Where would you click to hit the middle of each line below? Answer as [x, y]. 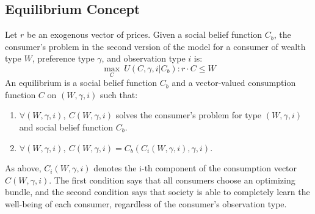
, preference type [63, 58]
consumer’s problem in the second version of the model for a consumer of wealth [155, 46]
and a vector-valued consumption [234, 83]
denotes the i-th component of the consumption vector [195, 168]
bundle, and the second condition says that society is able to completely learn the [157, 192]
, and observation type [143, 58]
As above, [23, 168]
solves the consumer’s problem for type [189, 115]
